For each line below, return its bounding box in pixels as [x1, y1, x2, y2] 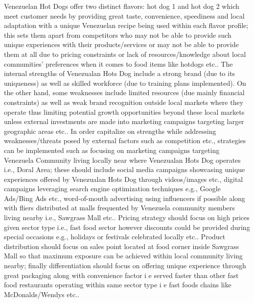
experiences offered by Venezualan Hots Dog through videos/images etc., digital [4, 174, 243, 184]
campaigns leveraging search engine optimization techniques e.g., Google [4, 183, 221, 194]
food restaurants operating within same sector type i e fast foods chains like [4, 279, 231, 290]
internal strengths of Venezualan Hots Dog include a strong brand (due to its [4, 68, 235, 78]
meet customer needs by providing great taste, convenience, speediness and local [4, 10, 245, 21]
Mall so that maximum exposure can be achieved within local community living [4, 251, 243, 261]
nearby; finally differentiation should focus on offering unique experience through [4, 260, 246, 271]
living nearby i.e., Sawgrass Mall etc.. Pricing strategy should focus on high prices [4, 212, 250, 223]
